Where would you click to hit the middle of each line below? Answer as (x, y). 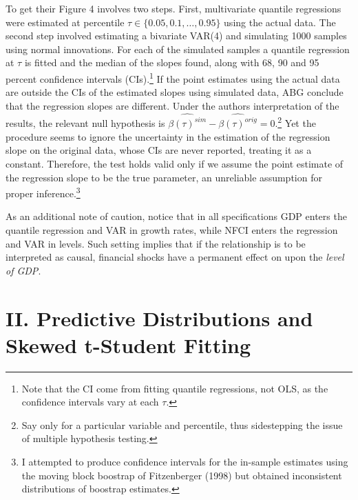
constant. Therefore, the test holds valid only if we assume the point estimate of (175, 163)
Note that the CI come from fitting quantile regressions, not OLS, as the (175, 388)
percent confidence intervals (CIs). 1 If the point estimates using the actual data (173, 77)
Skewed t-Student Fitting (128, 344)
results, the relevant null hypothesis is (85, 123)
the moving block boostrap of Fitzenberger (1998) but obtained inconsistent (182, 475)
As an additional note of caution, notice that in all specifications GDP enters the (176, 216)
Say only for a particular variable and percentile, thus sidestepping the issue (182, 424)
